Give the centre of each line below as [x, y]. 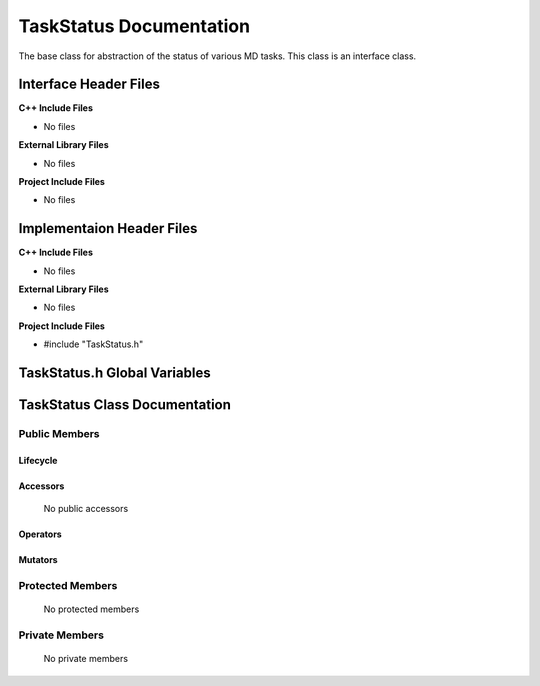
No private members [86, 659]
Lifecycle [38, 460]
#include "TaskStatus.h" [93, 344]
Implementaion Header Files [108, 228]
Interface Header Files [89, 84]
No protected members [91, 609]
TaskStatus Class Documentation [125, 405]
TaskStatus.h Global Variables [114, 373]
